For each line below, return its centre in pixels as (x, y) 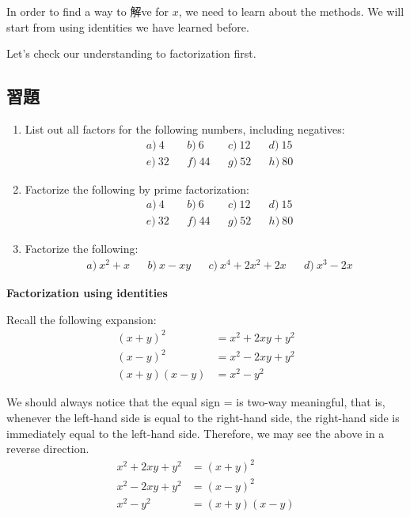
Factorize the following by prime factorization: (137, 189)
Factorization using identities (87, 292)
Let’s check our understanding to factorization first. (131, 53)
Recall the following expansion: (82, 319)
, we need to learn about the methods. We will (291, 11)
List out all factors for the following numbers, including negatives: (185, 128)
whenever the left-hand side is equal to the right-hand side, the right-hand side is (203, 417)
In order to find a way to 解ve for (88, 11)
